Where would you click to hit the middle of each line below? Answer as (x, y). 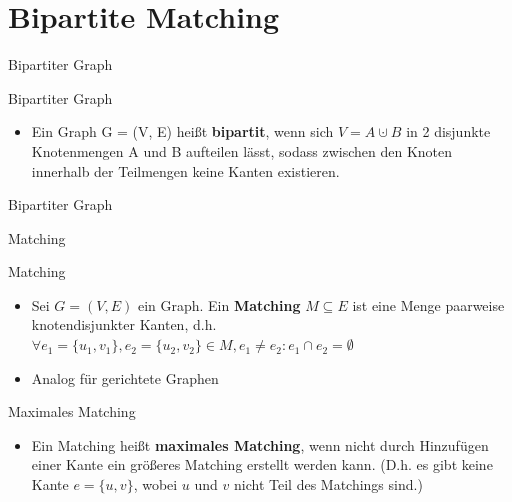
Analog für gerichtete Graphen (125, 377)
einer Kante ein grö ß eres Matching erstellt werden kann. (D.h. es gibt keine (262, 464)
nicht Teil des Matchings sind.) (328, 484)
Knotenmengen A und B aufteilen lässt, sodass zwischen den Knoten (242, 150)
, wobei (155, 484)
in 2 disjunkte (448, 131)
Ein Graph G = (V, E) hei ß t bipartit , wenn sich (182, 131)
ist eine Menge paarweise (428, 304)
